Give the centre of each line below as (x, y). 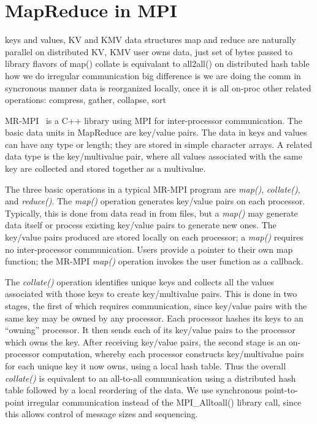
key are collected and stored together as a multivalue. (105, 168)
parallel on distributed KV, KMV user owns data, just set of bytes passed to (149, 51)
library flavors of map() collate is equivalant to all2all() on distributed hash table (157, 64)
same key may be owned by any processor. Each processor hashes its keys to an (154, 318)
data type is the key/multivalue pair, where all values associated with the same (154, 156)
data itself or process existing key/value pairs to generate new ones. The (141, 225)
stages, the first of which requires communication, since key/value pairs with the (156, 306)
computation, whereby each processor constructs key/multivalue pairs (173, 354)
